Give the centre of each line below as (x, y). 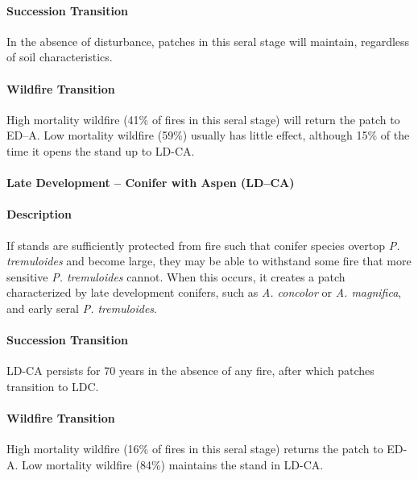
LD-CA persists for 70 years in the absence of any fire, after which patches (190, 371)
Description (39, 214)
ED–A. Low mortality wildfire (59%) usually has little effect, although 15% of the (208, 135)
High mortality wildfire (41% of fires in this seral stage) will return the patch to (203, 119)
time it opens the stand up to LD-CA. (101, 150)
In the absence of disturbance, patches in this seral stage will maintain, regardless (208, 41)
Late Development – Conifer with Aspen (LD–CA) (151, 183)
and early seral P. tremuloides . (82, 308)
